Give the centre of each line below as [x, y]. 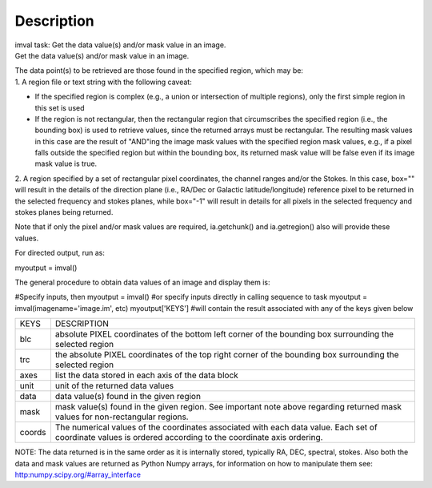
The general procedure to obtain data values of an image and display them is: [143, 282]
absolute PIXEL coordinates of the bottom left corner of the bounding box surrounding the [224, 334]
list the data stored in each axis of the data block [147, 375]
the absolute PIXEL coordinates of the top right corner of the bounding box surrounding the [227, 355]
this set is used [60, 107]
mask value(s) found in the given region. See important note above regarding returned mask [228, 407]
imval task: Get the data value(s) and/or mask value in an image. [120, 45]
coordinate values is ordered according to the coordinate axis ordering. [189, 438]
